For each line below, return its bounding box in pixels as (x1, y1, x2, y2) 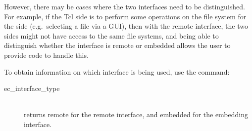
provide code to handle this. (4, 49, 89, 60)
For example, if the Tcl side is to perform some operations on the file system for (4, 11, 247, 21)
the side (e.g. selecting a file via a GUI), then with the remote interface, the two (4, 21, 248, 31)
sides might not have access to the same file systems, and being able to (4, 30, 219, 41)
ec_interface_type (4, 83, 60, 93)
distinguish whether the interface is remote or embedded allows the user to (4, 40, 231, 50)
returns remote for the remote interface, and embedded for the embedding (24, 109, 249, 120)
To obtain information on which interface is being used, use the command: (4, 66, 230, 77)
